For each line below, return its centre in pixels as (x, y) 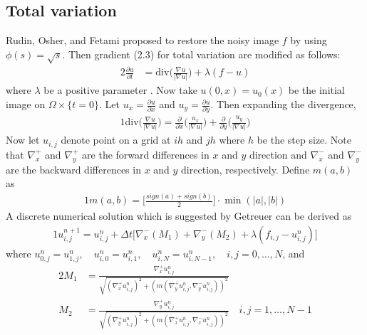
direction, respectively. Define (245, 169)
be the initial (316, 90)
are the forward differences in (146, 154)
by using (309, 40)
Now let (23, 140)
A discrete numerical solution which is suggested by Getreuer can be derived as (179, 216)
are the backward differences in (73, 169)
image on (26, 104)
